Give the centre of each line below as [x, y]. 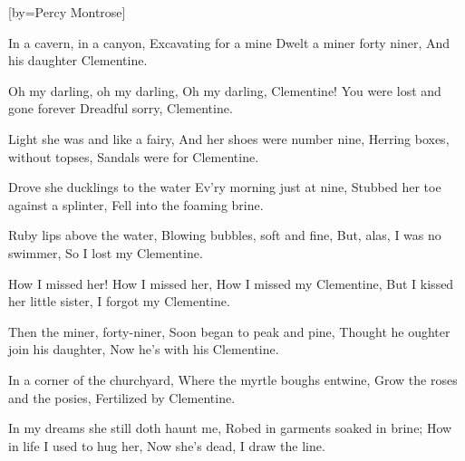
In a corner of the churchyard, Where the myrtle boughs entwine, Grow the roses [233, 379]
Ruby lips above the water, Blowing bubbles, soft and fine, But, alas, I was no [225, 235]
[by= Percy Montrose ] [67, 12]
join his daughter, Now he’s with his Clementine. [144, 349]
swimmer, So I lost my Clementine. [106, 252]
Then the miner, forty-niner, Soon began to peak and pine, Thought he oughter [229, 331]
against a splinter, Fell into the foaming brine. [136, 204]
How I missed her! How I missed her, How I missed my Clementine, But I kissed [231, 283]
